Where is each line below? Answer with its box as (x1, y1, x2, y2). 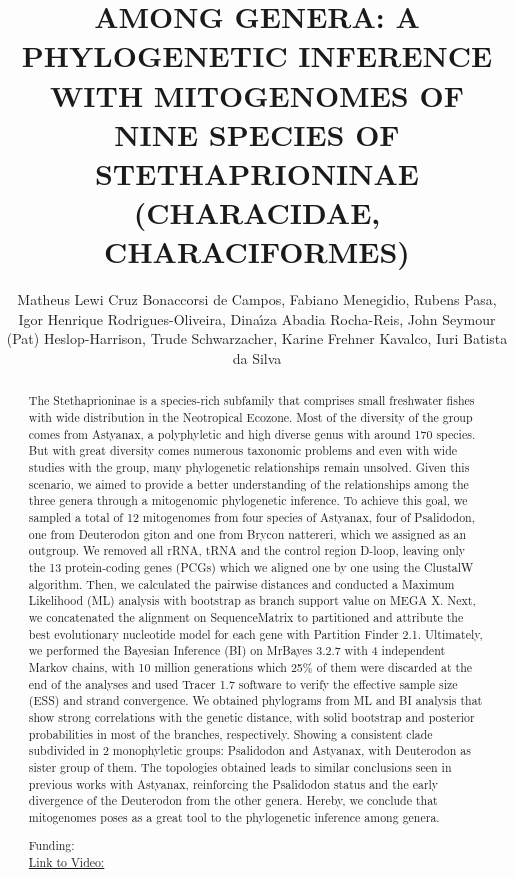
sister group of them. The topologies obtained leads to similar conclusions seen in (28, 758, 452, 775)
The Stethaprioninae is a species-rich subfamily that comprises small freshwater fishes (28, 392, 475, 409)
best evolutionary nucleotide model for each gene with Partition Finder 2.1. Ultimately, (28, 625, 483, 642)
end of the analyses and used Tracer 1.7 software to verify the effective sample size (28, 675, 458, 692)
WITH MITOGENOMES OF (50, 74, 464, 115)
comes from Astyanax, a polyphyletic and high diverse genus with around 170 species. (28, 425, 476, 442)
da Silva (232, 348, 282, 369)
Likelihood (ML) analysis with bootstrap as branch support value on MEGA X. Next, (28, 592, 476, 609)
